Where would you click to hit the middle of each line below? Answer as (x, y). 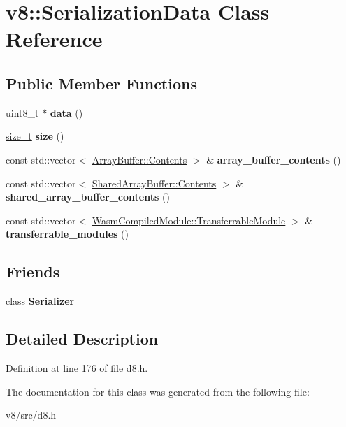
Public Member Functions (101, 83)
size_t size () (35, 136)
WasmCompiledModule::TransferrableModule (189, 220)
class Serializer (40, 301)
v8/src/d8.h (31, 415)
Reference (54, 39)
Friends (33, 272)
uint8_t (22, 112)
